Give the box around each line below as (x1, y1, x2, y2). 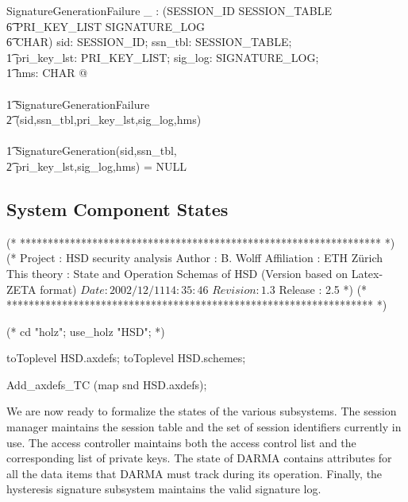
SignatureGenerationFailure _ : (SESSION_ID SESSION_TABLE (6, 2, 333, 18)
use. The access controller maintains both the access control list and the (6, 434, 356, 450)
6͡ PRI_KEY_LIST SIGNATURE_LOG (6, 17, 206, 34)
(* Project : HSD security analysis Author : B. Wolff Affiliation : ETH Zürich (6, 249, 383, 266)
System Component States (6, 196, 229, 221)
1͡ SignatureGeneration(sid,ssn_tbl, (6, 142, 177, 159)
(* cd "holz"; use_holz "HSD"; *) (6, 322, 165, 339)
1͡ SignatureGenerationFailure (6, 95, 150, 112)
